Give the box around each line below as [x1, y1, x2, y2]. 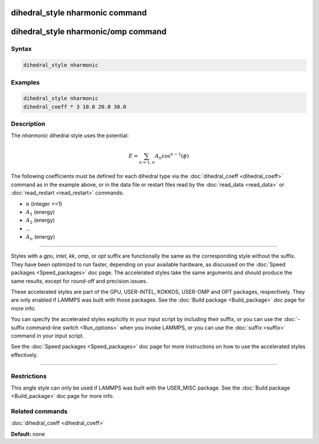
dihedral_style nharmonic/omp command [11, 27, 167, 37]
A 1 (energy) [25, 208, 56, 217]
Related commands [11, 407, 68, 416]
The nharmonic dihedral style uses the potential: [11, 132, 129, 139]
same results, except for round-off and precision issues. [11, 277, 148, 284]
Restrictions [11, 372, 47, 380]
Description [11, 120, 45, 128]
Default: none [11, 430, 45, 437]
